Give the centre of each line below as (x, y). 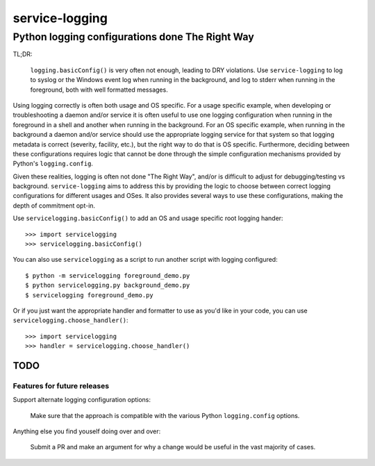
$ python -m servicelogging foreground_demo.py (108, 275)
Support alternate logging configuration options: (82, 400)
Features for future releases (61, 385)
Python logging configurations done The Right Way (134, 37)
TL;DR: (23, 54)
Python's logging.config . (53, 164)
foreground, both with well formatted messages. (99, 90)
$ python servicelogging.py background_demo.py (108, 285)
